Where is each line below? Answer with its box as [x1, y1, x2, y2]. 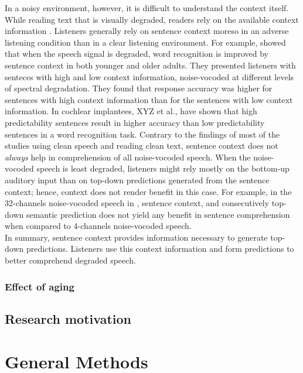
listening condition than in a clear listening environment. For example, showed [5, 36, 286, 48]
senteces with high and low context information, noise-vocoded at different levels [5, 70, 294, 83]
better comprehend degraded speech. [5, 254, 136, 266]
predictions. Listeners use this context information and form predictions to [26, 242, 294, 255]
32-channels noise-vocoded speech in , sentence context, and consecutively [5, 197, 270, 209]
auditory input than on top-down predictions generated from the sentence [5, 173, 270, 186]
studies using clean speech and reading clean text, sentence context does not [5, 139, 278, 152]
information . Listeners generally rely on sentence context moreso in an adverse [5, 25, 289, 37]
